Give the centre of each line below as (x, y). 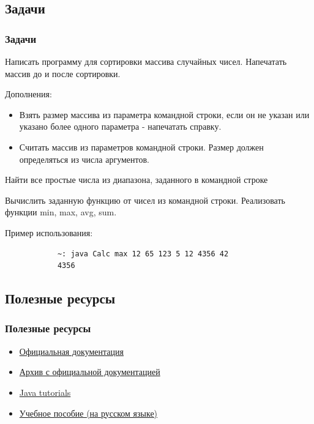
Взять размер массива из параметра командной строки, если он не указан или (164, 114)
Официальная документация (72, 351)
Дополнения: (28, 94)
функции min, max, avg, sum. (61, 212)
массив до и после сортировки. (63, 73)
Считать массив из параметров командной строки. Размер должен (141, 147)
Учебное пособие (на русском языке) (88, 413)
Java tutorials (45, 392)
